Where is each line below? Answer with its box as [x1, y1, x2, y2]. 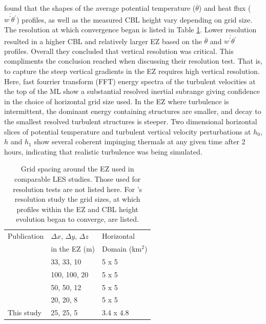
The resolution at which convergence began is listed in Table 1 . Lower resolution [4, 24, 257, 34]
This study [8, 307, 42, 318]
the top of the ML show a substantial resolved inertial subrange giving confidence [4, 86, 260, 97]
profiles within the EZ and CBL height [16, 203, 138, 214]
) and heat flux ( [198, 3, 251, 13]
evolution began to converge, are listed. [16, 214, 139, 224]
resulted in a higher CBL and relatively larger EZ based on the [4, 35, 202, 46]
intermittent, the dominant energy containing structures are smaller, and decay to [4, 106, 261, 117]
